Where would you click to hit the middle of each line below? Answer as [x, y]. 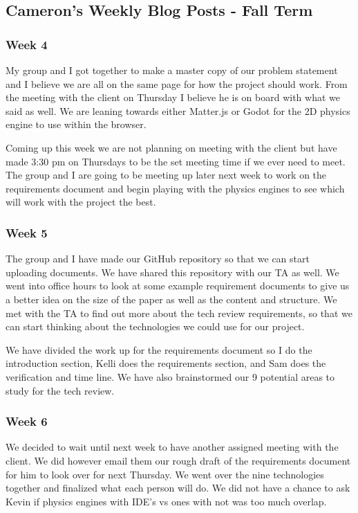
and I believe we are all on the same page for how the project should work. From [177, 83]
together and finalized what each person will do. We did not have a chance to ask [178, 488]
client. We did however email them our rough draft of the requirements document [178, 460]
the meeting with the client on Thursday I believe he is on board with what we [173, 97]
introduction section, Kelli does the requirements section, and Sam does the [166, 363]
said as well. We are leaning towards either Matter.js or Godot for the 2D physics [178, 110]
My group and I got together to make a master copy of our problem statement [172, 70]
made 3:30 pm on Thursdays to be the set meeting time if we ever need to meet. [176, 161]
